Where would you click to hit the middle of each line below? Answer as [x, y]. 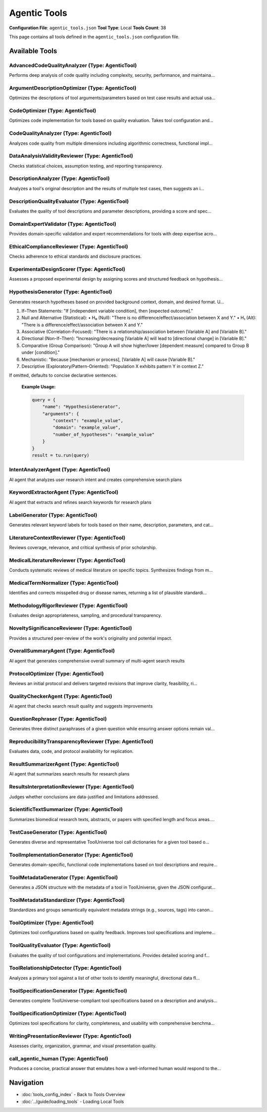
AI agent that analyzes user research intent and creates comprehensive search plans [96, 479]
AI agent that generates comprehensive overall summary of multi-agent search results [97, 661]
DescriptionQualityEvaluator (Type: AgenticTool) [69, 201]
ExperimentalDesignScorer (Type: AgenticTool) [67, 269]
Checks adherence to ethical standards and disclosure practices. [75, 256]
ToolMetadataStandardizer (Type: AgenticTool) [67, 900]
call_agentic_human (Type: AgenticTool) [59, 1058]
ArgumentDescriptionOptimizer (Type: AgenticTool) [73, 88]
